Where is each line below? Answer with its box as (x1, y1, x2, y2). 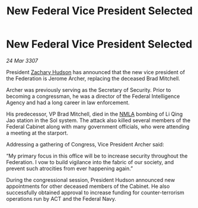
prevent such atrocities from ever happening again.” (6, 165, 133, 172)
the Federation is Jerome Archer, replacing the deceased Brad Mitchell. (6, 75, 181, 82)
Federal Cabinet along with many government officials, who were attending (6, 123, 190, 130)
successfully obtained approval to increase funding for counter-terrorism (6, 188, 185, 196)
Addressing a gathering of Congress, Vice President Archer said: (6, 140, 164, 148)
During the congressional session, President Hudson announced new (6, 176, 175, 183)
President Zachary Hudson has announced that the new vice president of (6, 68, 186, 75)
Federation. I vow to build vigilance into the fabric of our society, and (6, 158, 174, 165)
